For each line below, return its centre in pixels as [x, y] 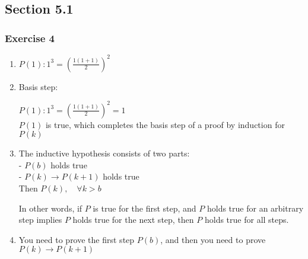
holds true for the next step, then [133, 220]
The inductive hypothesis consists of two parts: [104, 153]
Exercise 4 [30, 38]
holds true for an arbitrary [255, 208]
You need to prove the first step [77, 239]
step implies [40, 220]
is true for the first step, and [145, 208]
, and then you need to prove [213, 239]
